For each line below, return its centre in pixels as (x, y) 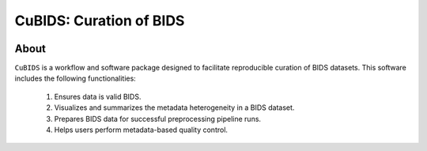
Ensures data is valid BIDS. (98, 96)
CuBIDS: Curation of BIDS (100, 21)
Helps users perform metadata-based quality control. (141, 130)
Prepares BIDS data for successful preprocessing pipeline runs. (157, 119)
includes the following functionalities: (75, 78)
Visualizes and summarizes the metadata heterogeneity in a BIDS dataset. (174, 108)
